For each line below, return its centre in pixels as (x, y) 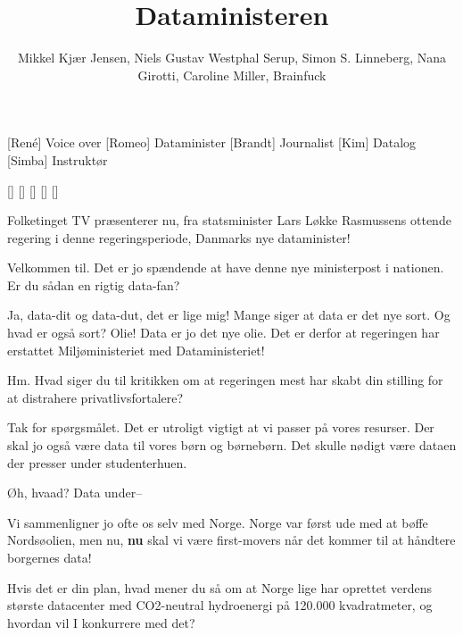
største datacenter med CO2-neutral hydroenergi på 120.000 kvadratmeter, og (220, 605)
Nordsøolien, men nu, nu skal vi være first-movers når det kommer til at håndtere (231, 540)
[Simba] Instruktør (58, 159)
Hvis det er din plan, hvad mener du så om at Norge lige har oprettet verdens (220, 587)
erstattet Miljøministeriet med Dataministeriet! (136, 350)
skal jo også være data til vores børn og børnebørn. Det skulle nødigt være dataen (232, 445)
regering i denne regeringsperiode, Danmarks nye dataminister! (179, 237)
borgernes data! (50, 557)
